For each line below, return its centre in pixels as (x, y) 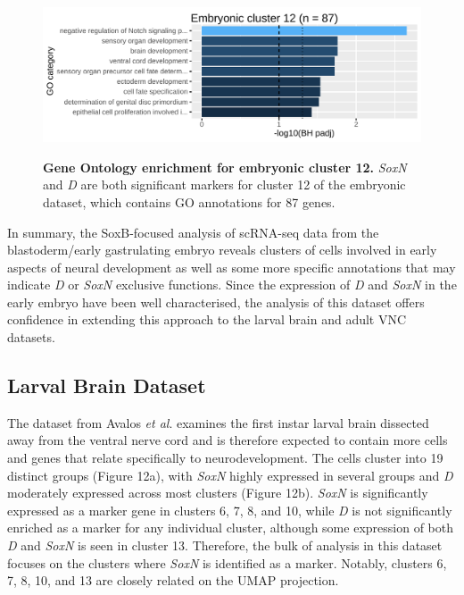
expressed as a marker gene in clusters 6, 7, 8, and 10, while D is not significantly (230, 510)
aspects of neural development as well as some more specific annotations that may (232, 267)
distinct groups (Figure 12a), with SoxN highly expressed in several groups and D (230, 475)
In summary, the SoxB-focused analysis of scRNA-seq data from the (193, 232)
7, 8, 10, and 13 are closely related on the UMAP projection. (173, 580)
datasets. (31, 337)
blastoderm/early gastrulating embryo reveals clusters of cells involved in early (222, 250)
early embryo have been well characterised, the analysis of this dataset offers (216, 302)
